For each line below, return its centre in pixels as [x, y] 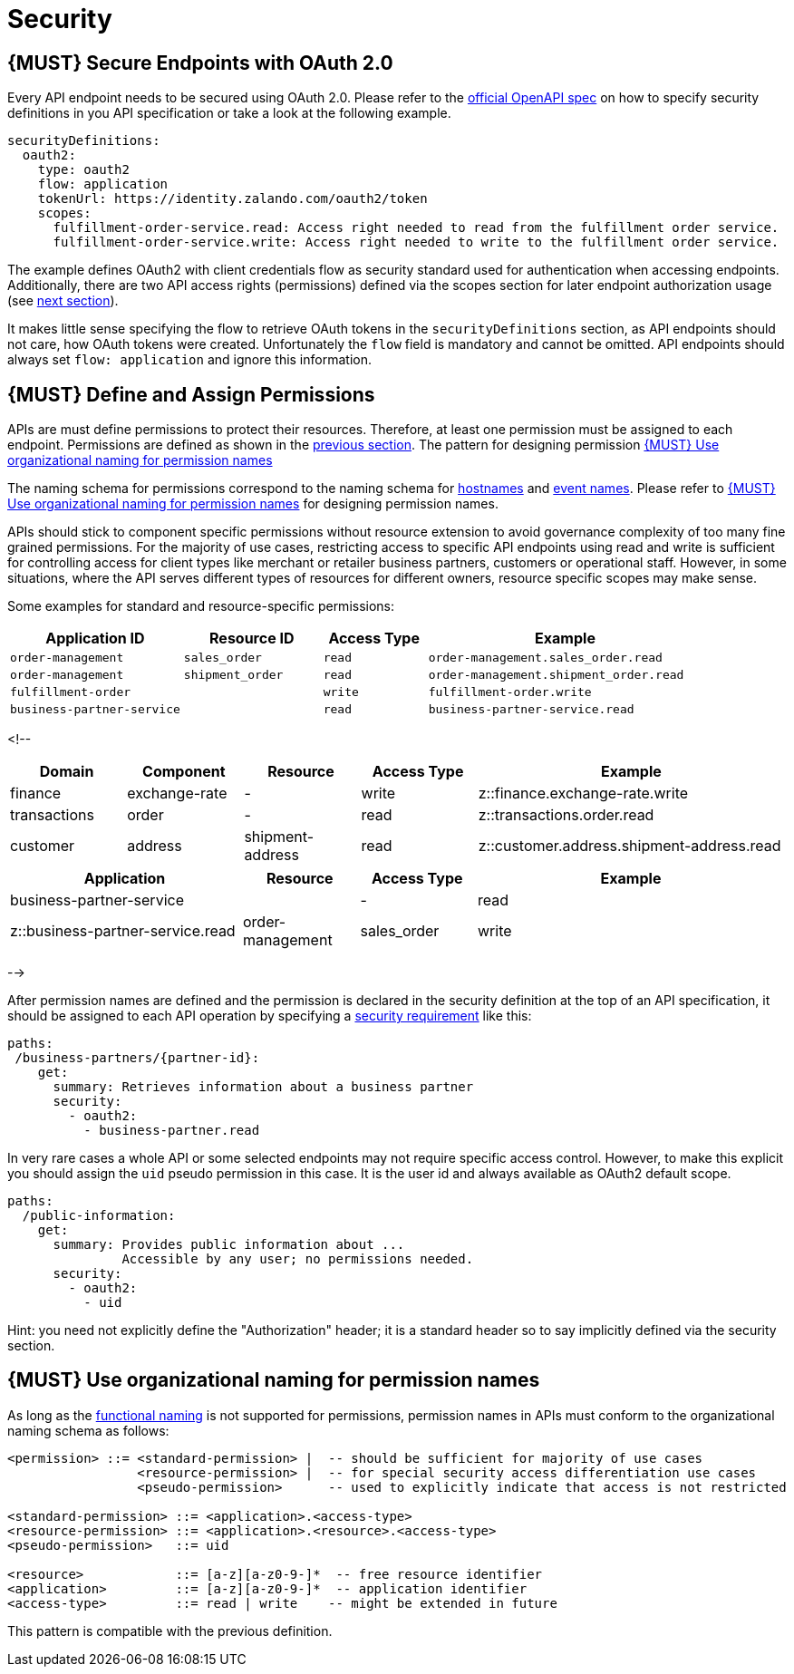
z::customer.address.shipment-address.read [629, 846]
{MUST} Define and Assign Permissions [191, 394]
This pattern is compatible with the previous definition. [170, 1630]
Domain [67, 772]
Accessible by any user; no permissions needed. [298, 1259]
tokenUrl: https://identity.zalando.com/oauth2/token [232, 199]
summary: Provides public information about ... [229, 1245]
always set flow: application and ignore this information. [189, 360]
